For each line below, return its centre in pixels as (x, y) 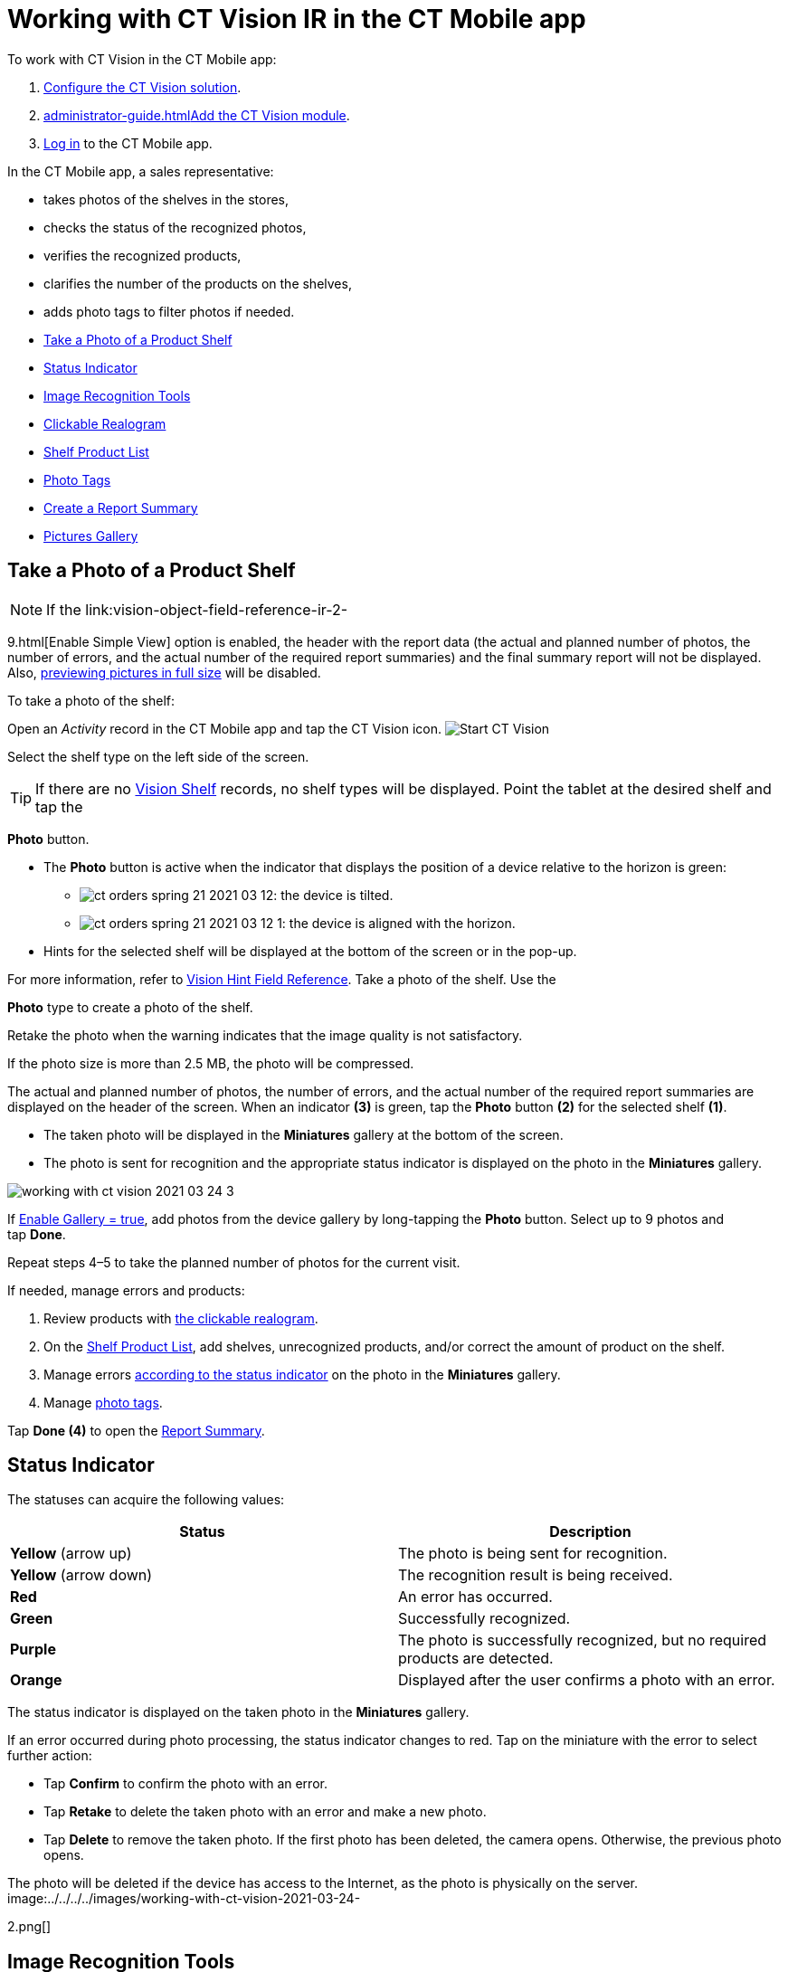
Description (590, 1532)
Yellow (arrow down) (81, 1575)
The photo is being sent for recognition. (533, 1554)
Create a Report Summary (121, 507)
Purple (33, 1650)
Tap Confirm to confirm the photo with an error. (185, 1784)
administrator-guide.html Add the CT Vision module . (197, 115)
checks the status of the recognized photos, (175, 227)
